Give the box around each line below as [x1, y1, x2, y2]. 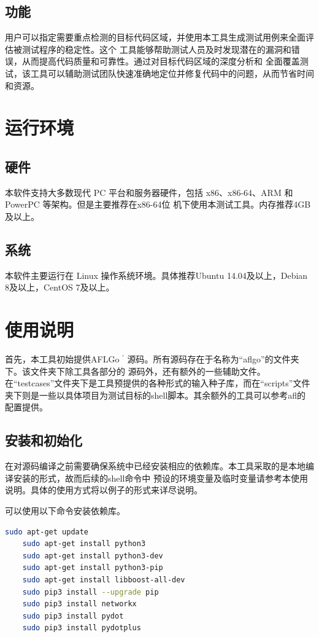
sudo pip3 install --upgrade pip [22, 587, 159, 596]
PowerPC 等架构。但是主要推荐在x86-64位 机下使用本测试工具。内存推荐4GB [5, 198, 311, 211]
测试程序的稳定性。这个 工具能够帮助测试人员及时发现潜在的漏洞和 [21, 42, 291, 55]
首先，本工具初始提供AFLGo [5, 353, 120, 365]
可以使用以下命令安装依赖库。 [5, 504, 125, 517]
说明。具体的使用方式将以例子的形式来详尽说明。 [5, 483, 202, 496]
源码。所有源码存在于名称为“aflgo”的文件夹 [127, 353, 299, 365]
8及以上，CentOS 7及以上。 [5, 281, 115, 294]
